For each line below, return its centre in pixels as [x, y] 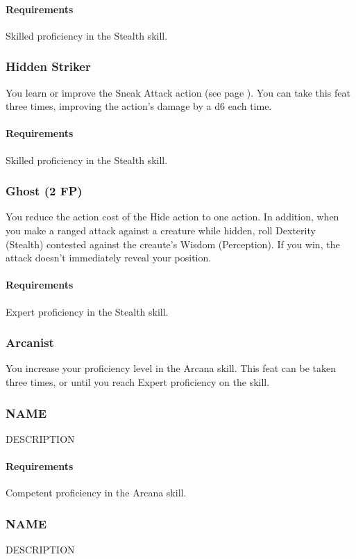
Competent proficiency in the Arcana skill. [96, 493]
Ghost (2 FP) [44, 191]
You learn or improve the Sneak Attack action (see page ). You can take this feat [178, 92]
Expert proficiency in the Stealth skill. [87, 311]
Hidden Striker [48, 66]
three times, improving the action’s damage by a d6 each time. [139, 106]
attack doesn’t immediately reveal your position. [109, 258]
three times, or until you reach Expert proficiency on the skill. [138, 381]
